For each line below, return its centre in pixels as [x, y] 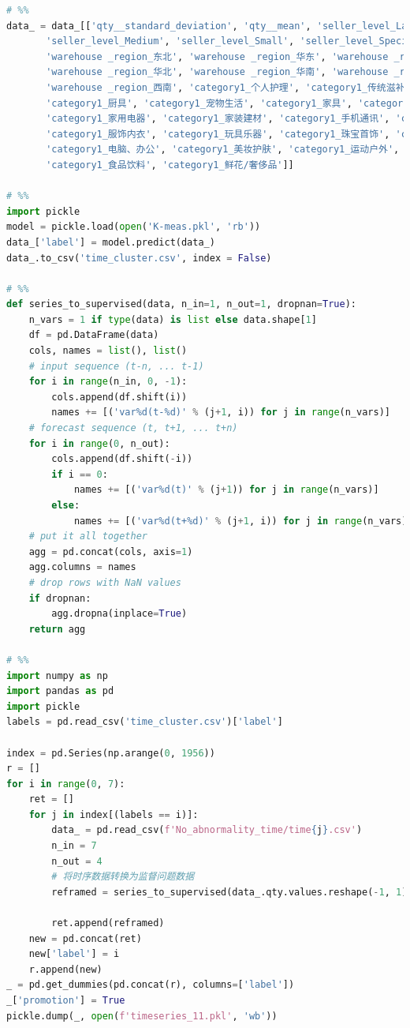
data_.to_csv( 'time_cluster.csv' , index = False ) [139, 258]
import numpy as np [57, 675]
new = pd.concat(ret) [85, 938]
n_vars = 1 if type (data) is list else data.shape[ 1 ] [173, 319]
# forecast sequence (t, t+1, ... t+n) [133, 428]
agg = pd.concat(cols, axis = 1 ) [111, 552]
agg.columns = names [82, 567]
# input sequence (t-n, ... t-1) [116, 366]
